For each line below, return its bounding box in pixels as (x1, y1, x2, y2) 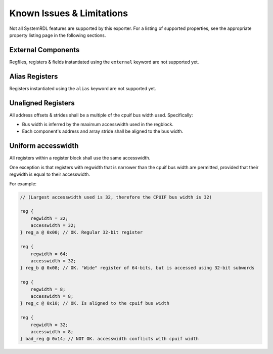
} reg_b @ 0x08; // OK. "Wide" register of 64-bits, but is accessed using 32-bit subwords (20, 265, 255, 271)
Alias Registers (9, 72, 58, 81)
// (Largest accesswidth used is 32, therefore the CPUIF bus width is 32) (20, 194, 212, 200)
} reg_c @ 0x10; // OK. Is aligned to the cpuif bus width (20, 300, 169, 306)
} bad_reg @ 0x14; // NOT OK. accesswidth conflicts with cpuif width (20, 336, 199, 342)
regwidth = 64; (30, 251, 68, 257)
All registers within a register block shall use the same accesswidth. (9, 155, 151, 161)
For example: (9, 180, 37, 187)
